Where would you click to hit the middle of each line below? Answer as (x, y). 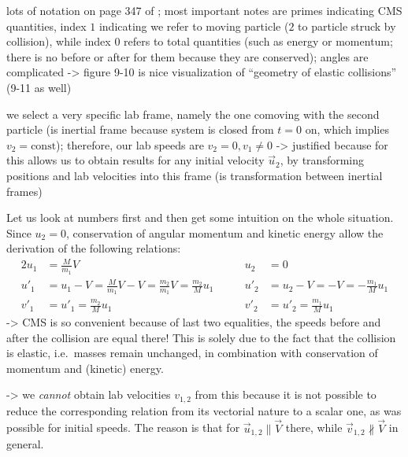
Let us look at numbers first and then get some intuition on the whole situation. (200, 217)
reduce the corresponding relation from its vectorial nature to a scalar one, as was (204, 410)
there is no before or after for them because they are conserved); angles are (187, 56)
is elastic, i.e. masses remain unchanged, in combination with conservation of (192, 353)
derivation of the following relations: (94, 248)
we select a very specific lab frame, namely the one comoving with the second (193, 114)
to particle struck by (347, 26)
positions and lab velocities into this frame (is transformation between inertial (195, 175)
